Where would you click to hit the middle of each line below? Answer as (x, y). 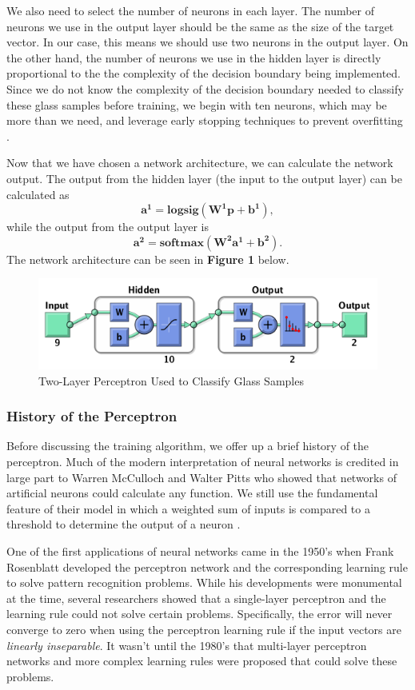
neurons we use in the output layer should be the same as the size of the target (200, 26)
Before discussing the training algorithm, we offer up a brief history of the (188, 446)
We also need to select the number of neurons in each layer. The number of (191, 10)
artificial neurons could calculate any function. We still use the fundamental (192, 493)
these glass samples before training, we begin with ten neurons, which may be (197, 104)
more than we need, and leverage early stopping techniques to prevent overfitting (205, 120)
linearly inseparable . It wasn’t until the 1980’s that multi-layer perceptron (187, 645)
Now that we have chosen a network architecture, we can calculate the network (200, 163)
